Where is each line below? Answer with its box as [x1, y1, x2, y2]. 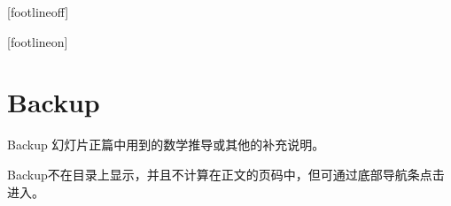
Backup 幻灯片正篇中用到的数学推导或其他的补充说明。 [7, 135, 325, 154]
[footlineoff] [7, 3, 69, 20]
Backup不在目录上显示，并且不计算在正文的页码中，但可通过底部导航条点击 [7, 164, 445, 183]
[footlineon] [7, 32, 68, 50]
